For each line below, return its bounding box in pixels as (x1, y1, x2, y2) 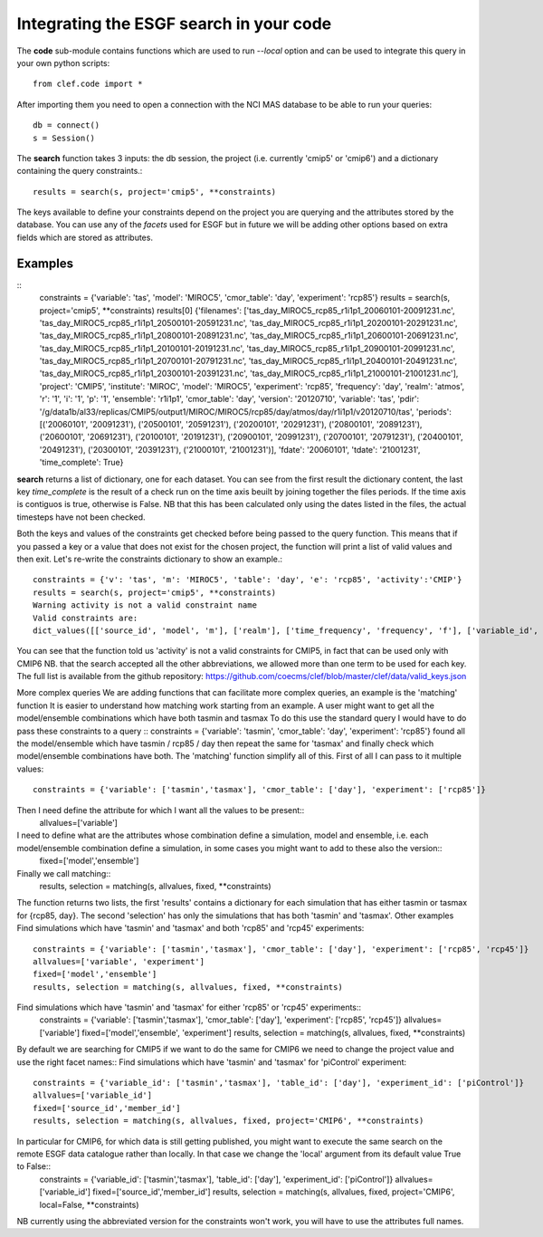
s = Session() (33, 132, 95, 143)
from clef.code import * (33, 79, 143, 90)
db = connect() (33, 120, 100, 130)
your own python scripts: (16, 57, 110, 68)
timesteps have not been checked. (16, 512, 146, 523)
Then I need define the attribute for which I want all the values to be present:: (16, 804, 305, 815)
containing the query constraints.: (16, 166, 143, 177)
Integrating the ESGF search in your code (16, 14, 332, 34)
